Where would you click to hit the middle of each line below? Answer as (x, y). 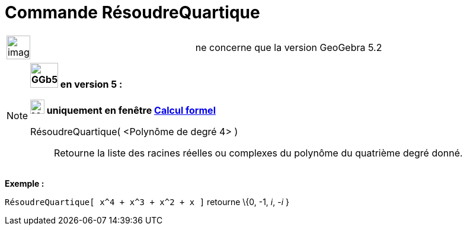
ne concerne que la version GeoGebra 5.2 (289, 47)
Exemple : (25, 183)
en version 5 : (91, 84)
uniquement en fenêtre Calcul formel (131, 110)
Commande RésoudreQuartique (132, 12)
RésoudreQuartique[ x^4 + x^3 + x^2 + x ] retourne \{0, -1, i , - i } (147, 202)
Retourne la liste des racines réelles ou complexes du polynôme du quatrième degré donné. (258, 153)
